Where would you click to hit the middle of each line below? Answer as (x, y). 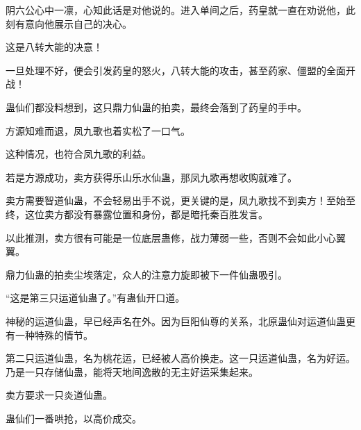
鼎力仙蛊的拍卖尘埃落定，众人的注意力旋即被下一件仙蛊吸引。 (146, 274)
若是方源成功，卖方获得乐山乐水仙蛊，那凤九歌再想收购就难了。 (151, 177)
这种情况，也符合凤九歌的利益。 (78, 154)
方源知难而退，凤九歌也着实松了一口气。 (98, 130)
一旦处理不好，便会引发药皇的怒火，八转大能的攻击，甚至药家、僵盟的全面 (176, 70)
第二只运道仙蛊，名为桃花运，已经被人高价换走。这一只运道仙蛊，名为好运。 (180, 358)
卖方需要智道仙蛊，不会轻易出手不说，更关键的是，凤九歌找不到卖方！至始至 (180, 200)
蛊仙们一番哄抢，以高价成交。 (74, 418)
